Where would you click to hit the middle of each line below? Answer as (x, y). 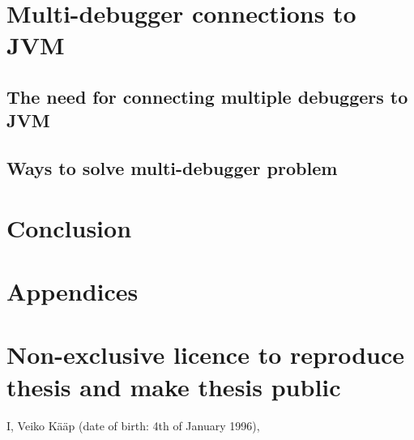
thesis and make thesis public (174, 386)
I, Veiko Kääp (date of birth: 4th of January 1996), (133, 425)
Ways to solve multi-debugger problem (172, 168)
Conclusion (69, 227)
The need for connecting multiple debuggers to (207, 96)
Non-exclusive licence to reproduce (206, 355)
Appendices (73, 291)
